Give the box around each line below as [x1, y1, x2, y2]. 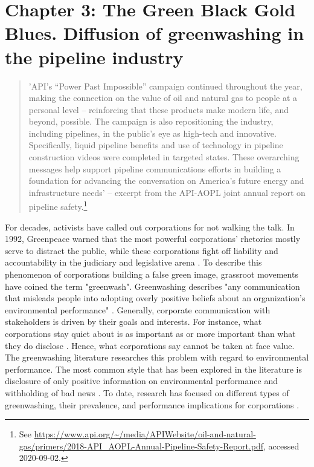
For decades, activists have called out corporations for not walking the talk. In [5, 220, 295, 233]
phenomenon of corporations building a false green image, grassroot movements [5, 268, 298, 281]
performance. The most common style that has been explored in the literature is [5, 362, 303, 375]
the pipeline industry [5, 44, 184, 69]
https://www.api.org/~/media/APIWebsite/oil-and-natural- [34, 428, 256, 440]
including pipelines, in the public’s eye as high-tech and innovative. [28, 126, 277, 139]
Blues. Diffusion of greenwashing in [5, 21, 304, 45]
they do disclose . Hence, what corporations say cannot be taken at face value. [5, 339, 295, 351]
